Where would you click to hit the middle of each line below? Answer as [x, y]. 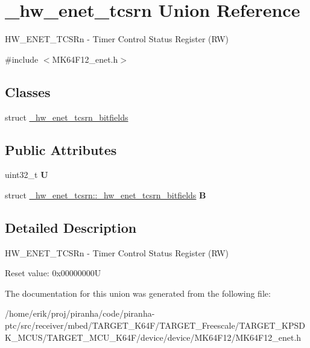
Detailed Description [71, 227]
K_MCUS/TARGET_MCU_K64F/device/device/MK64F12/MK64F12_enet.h [153, 337]
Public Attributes [61, 149]
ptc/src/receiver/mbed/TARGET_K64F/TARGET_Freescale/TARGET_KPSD [155, 325]
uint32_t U [27, 175]
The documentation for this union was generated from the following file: [138, 293]
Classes [28, 91]
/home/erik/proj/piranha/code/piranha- [80, 313]
